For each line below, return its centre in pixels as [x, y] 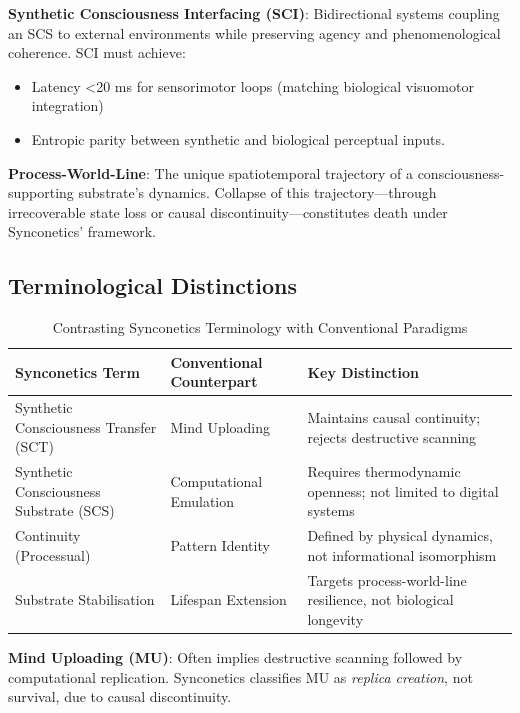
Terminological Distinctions [152, 285]
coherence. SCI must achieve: [97, 52]
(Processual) [53, 554]
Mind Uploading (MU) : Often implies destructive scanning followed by [235, 656]
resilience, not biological [380, 599]
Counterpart [214, 381]
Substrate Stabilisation [85, 599]
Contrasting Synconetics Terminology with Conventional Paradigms [260, 327]
